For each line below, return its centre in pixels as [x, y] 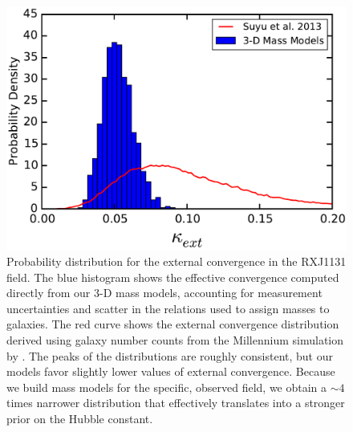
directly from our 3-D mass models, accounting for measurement [164, 293]
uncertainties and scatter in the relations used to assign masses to [168, 308]
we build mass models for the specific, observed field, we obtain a [167, 387]
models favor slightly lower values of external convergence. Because [171, 371]
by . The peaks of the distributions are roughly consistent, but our [170, 355]
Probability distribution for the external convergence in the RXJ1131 [176, 261]
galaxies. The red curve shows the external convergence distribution [173, 324]
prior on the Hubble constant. [80, 419]
